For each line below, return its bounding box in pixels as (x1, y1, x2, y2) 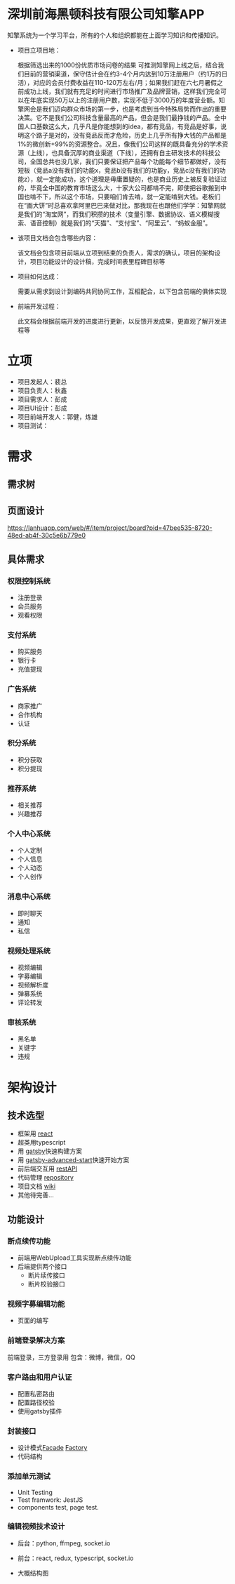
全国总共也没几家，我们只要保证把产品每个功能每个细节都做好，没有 (29, 157, 227, 166)
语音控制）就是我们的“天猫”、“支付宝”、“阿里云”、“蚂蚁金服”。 (29, 218, 212, 227)
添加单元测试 (7, 1472, 51, 1482)
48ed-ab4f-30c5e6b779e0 (7, 531, 86, 540)
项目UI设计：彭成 (17, 404, 67, 412)
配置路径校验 (17, 1398, 55, 1406)
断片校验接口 (27, 1280, 65, 1289)
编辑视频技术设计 (7, 1522, 65, 1531)
